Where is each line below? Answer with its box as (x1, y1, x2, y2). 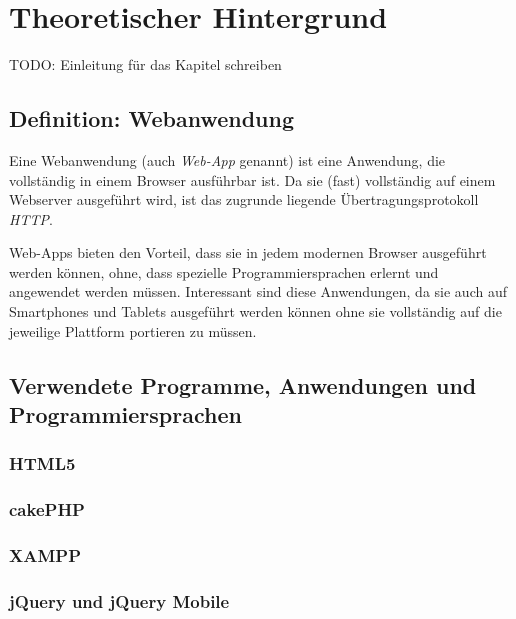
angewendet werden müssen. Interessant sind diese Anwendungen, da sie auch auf (9, 281, 507, 302)
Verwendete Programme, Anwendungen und (9, 369, 477, 400)
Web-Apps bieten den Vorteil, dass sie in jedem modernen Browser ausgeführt (9, 242, 487, 263)
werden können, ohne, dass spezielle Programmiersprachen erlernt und (9, 261, 439, 282)
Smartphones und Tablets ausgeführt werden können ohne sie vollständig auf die (9, 301, 502, 322)
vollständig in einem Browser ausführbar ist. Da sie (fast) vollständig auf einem (9, 169, 496, 190)
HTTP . (9, 208, 53, 229)
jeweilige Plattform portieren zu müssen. (9, 320, 257, 341)
